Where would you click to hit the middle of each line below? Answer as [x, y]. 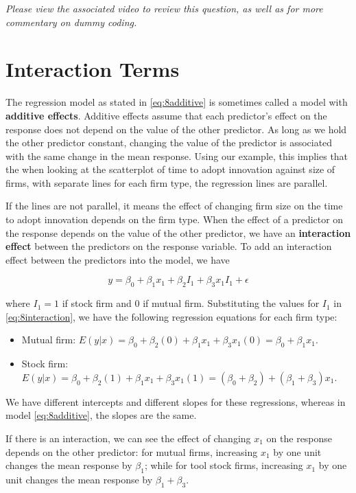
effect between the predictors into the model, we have [118, 259]
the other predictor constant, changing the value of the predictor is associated [169, 142]
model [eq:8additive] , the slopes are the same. [101, 415]
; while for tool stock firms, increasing [224, 465]
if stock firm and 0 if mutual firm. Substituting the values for [191, 303]
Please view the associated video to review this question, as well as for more [164, 8]
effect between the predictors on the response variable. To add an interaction [169, 246]
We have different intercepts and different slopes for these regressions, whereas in [176, 401]
